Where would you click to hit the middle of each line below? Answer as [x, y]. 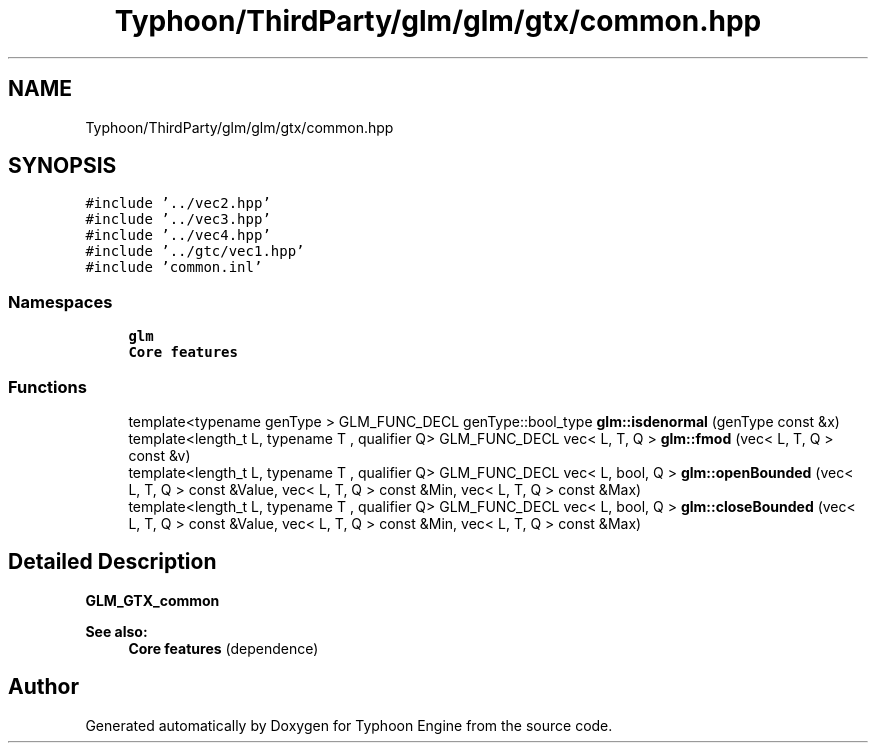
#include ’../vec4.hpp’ [178, 235]
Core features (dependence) [223, 648]
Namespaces [60, 301]
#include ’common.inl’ [174, 267]
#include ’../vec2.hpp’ [178, 203]
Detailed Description [112, 562]
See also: [116, 631]
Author [43, 687]
